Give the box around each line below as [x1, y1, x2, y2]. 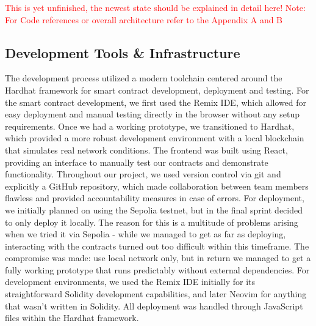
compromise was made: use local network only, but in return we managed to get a [5, 251, 311, 264]
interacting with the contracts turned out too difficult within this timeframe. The [5, 239, 309, 252]
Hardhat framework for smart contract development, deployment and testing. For [5, 83, 309, 96]
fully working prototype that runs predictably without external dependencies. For [5, 263, 310, 276]
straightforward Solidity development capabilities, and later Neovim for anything [5, 287, 307, 300]
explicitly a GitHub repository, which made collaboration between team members [5, 179, 309, 192]
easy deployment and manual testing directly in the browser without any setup [5, 108, 300, 120]
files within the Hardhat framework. [5, 311, 139, 324]
